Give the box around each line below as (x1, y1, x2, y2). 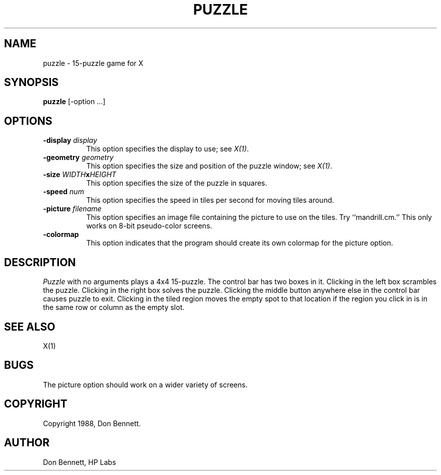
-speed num (43, 187, 84, 196)
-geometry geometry (43, 153, 114, 162)
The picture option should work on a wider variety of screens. (43, 380, 248, 389)
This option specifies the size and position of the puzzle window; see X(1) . (86, 162, 332, 171)
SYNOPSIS (4, 76, 59, 89)
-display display (43, 136, 97, 145)
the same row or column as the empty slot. (43, 303, 185, 312)
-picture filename (43, 204, 102, 213)
